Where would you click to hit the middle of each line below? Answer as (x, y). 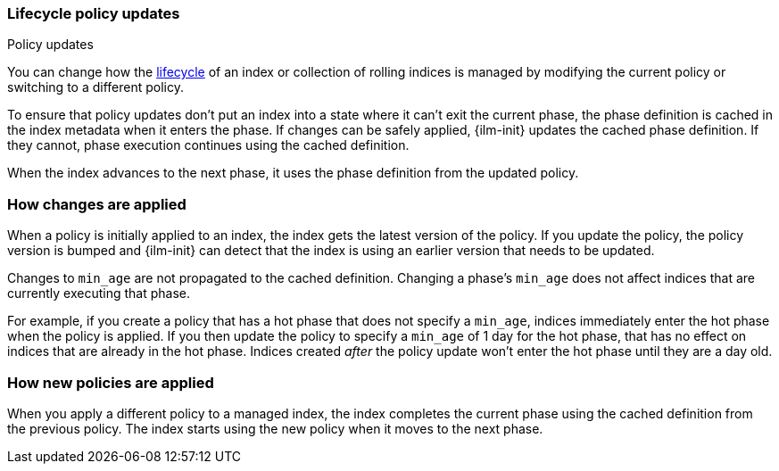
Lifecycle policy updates (94, 13)
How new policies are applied (111, 382)
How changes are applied (97, 204)
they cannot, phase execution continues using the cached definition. (208, 145)
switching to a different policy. (95, 87)
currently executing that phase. (99, 293)
